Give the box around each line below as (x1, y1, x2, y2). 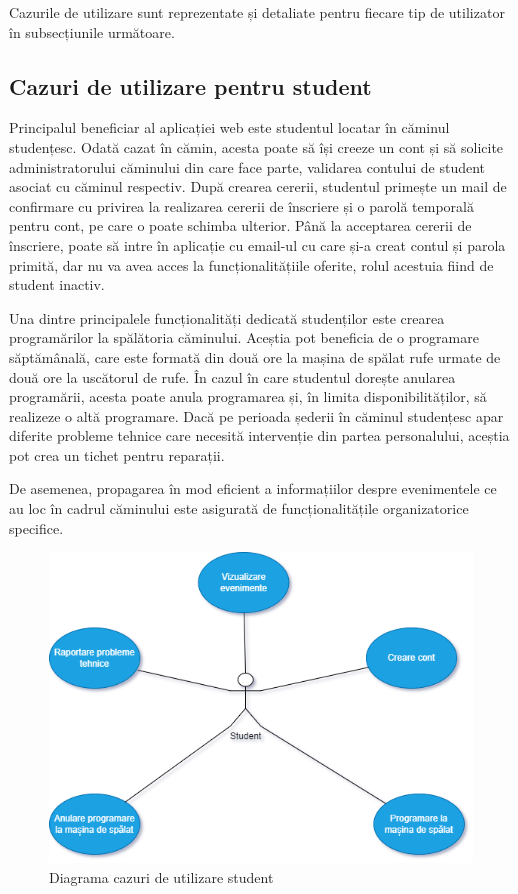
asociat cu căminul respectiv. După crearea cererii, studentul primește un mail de (9, 176, 507, 197)
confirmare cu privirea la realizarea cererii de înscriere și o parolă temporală (9, 195, 474, 216)
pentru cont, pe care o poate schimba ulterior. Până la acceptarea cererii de (9, 215, 472, 236)
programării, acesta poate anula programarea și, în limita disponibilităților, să (9, 386, 487, 407)
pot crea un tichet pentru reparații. (9, 444, 225, 465)
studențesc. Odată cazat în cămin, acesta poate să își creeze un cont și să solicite (9, 136, 504, 157)
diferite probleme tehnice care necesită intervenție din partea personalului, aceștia (9, 425, 510, 446)
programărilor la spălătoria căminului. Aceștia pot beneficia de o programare (9, 327, 479, 348)
